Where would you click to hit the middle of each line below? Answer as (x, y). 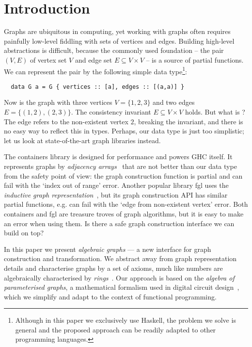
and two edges (174, 102)
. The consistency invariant (111, 112)
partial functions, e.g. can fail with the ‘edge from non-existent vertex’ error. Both (126, 204)
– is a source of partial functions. (195, 59)
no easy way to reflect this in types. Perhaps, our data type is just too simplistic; (124, 131)
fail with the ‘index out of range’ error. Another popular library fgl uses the (116, 185)
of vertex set (48, 59)
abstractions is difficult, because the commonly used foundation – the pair (114, 50)
